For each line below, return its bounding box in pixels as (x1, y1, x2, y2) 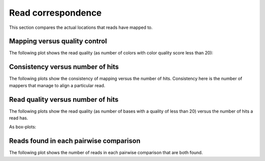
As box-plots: (9, 124, 36, 130)
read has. (9, 115, 28, 121)
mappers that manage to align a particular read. (9, 82, 106, 88)
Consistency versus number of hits (9, 63, 119, 71)
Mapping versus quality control (9, 37, 107, 46)
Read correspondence (9, 7, 102, 18)
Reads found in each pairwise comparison (9, 137, 141, 145)
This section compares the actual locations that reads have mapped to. (9, 24, 153, 30)
